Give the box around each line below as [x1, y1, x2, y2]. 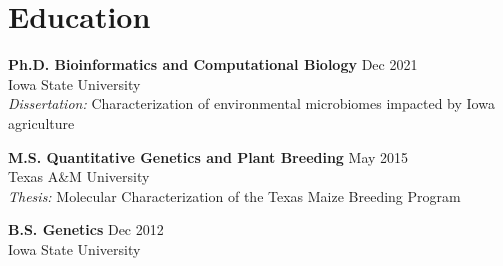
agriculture [8, 112, 75, 133]
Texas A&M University [8, 166, 150, 187]
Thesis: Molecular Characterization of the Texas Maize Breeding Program [8, 185, 461, 206]
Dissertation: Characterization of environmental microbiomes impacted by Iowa [8, 93, 495, 114]
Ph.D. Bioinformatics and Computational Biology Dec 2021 [8, 54, 418, 75]
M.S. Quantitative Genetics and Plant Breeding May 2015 [8, 146, 409, 167]
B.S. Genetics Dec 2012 [8, 219, 164, 240]
